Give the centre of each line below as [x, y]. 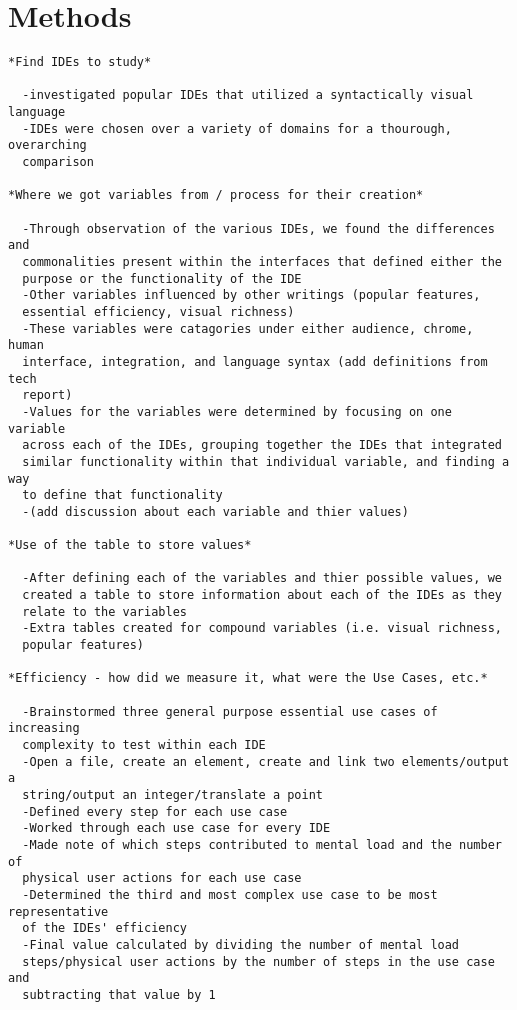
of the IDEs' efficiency [104, 928]
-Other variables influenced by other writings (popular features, [251, 295]
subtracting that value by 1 [119, 994]
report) [47, 395]
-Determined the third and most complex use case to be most [230, 894]
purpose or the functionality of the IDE [162, 278]
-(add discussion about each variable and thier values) [215, 511]
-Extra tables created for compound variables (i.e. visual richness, [262, 628]
